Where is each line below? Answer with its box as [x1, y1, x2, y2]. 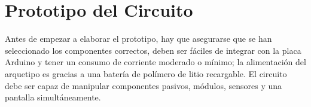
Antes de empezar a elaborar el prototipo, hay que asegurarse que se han [5, 32, 272, 45]
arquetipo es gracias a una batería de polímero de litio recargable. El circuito [5, 67, 287, 80]
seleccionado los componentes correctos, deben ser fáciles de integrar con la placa [5, 44, 301, 56]
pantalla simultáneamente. [5, 91, 101, 103]
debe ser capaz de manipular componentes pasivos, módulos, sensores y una [5, 79, 282, 91]
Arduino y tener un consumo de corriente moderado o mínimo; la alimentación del [5, 56, 306, 68]
